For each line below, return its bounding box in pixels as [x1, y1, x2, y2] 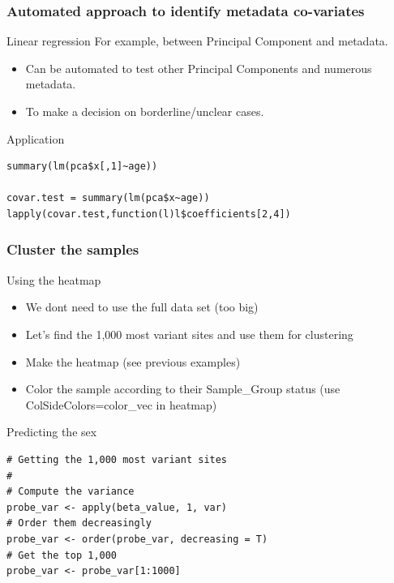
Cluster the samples [6, 239, 139, 259]
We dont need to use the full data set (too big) [25, 298, 259, 315]
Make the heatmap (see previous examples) [25, 353, 241, 370]
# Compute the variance [6, 486, 135, 498]
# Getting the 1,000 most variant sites [6, 453, 228, 465]
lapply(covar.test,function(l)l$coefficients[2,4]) [6, 208, 291, 220]
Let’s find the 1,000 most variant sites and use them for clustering [25, 325, 353, 342]
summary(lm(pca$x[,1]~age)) [6, 161, 158, 173]
